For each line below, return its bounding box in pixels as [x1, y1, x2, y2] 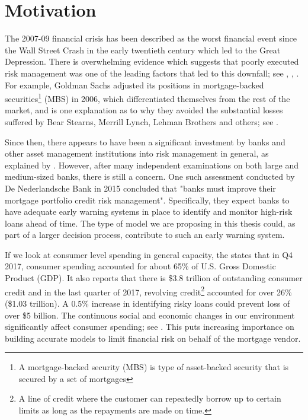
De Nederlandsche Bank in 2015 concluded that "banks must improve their [5, 182, 276, 194]
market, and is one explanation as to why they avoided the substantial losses [5, 104, 283, 116]
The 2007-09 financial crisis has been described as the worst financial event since [5, 32, 297, 44]
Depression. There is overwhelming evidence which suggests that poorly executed [5, 55, 299, 68]
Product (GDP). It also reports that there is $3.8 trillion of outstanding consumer [5, 272, 303, 284]
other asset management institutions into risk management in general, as [5, 147, 269, 160]
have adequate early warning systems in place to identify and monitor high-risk [5, 205, 293, 218]
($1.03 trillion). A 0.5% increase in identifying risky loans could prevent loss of [5, 297, 290, 309]
